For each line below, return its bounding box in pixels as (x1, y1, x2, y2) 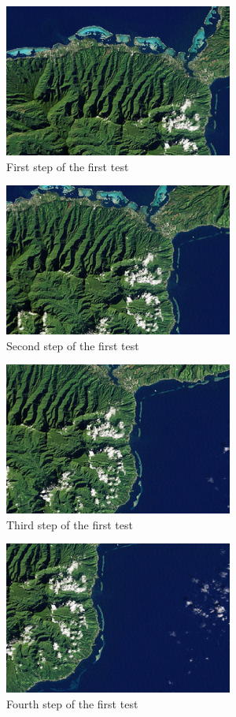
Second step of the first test (6, 337, 139, 353)
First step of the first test (6, 158, 129, 174)
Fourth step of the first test (6, 696, 138, 712)
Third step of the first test (6, 516, 133, 532)
